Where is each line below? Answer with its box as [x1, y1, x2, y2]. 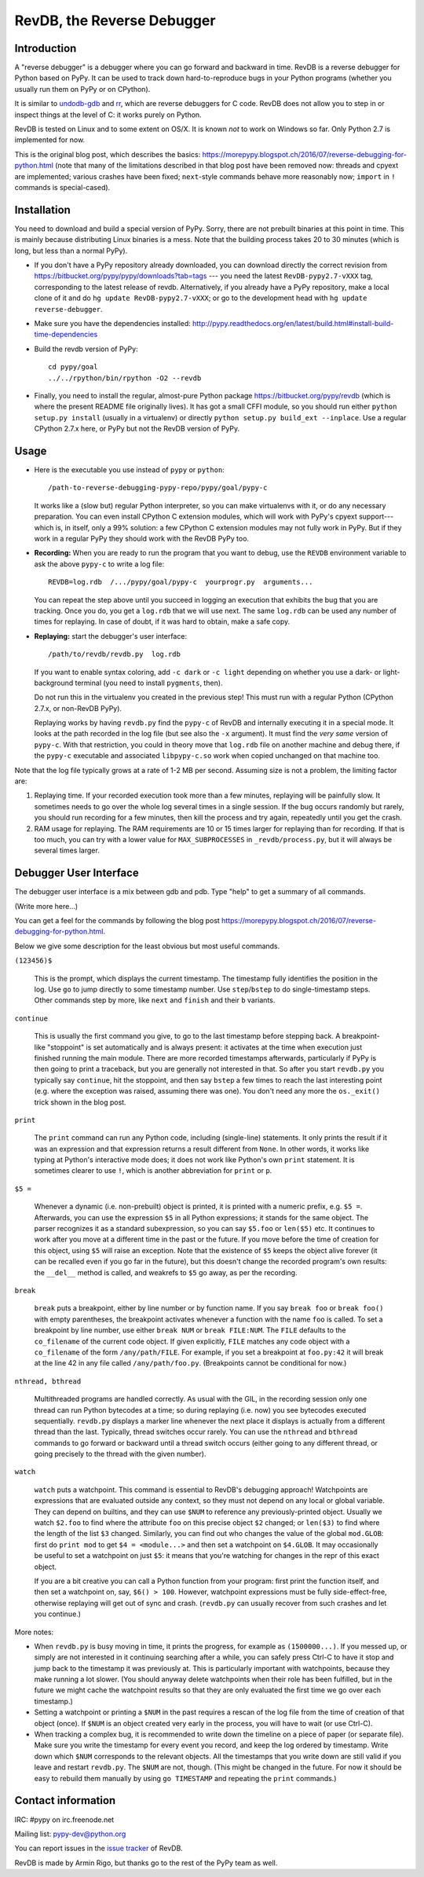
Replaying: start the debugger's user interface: [34, 631, 188, 640]
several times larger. [34, 845, 100, 856]
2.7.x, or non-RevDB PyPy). [34, 703, 122, 713]
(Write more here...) [14, 901, 79, 911]
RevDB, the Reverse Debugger [14, 12, 216, 29]
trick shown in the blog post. [34, 1097, 126, 1107]
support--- [358, 511, 394, 522]
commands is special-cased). [14, 182, 111, 192]
